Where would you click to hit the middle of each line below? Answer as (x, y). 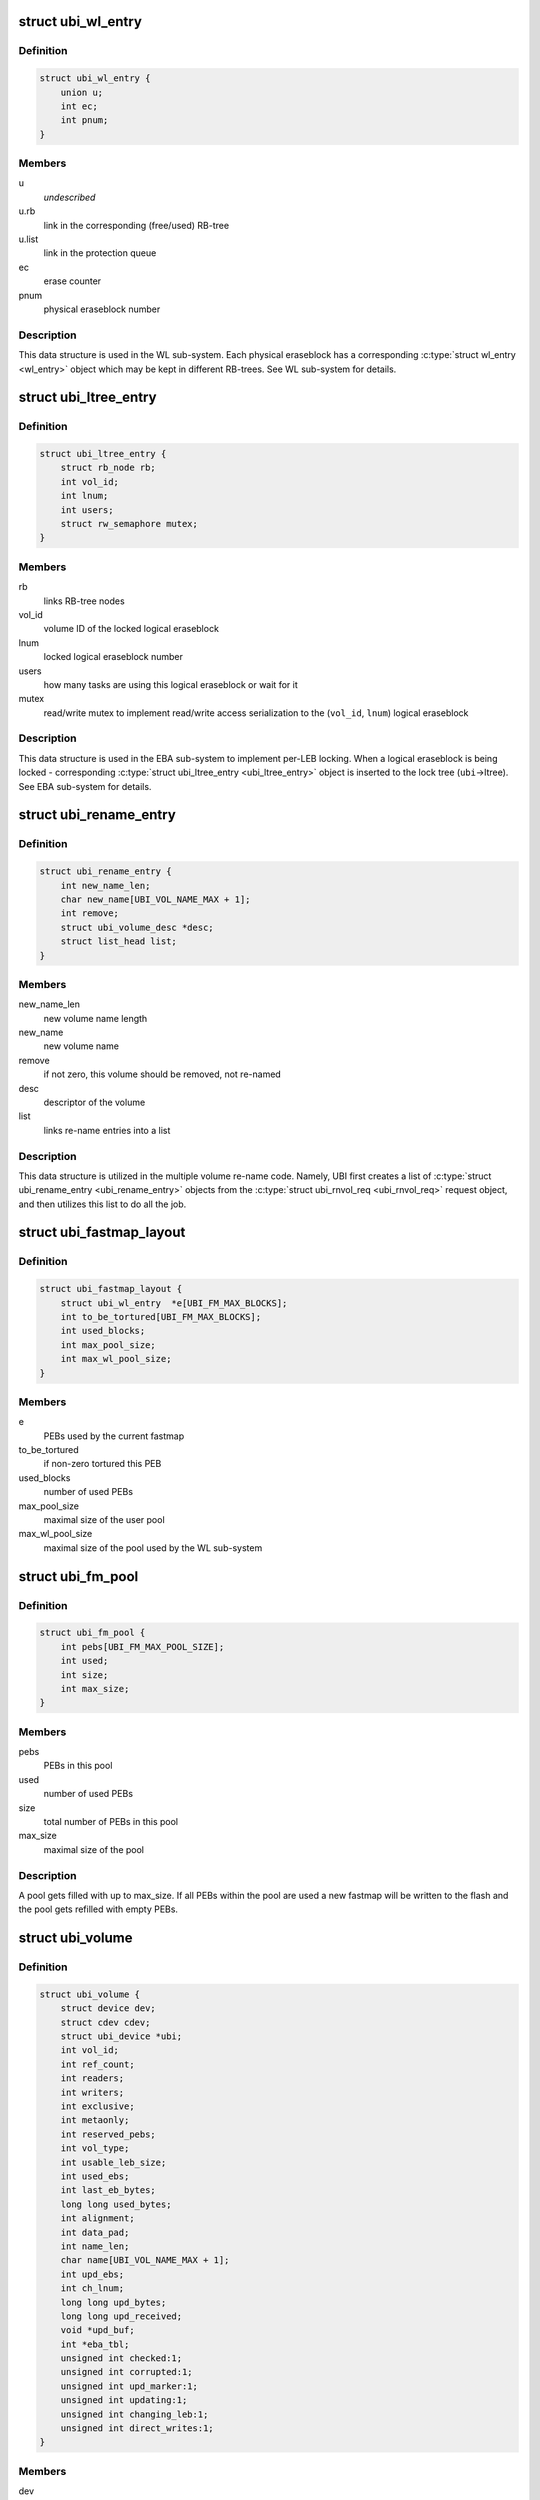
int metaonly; (95, 2120)
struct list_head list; (118, 941)
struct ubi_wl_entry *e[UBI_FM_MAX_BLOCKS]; (174, 1303)
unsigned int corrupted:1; (127, 2372)
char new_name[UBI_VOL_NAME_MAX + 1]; (155, 899)
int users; (87, 509)
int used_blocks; (103, 1331)
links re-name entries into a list (107, 1130)
